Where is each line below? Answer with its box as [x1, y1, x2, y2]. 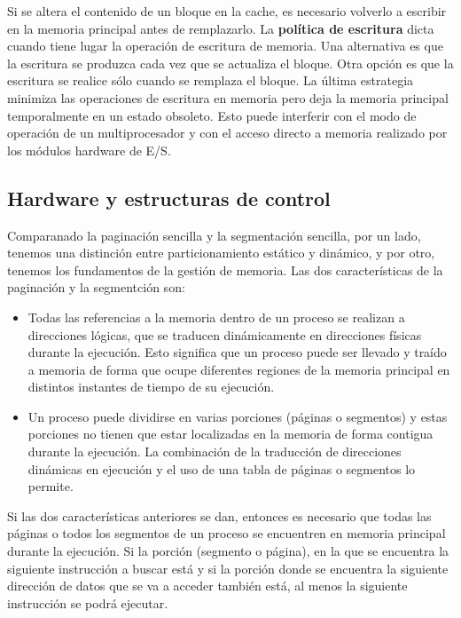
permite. [27, 477, 74, 495]
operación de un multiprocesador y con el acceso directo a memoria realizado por [7, 123, 448, 142]
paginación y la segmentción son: [7, 278, 185, 297]
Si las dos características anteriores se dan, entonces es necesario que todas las [7, 506, 432, 525]
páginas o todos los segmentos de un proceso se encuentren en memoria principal [7, 524, 446, 543]
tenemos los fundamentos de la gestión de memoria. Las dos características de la [7, 260, 443, 279]
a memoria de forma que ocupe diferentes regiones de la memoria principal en [27, 360, 450, 378]
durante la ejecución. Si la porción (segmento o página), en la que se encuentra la [7, 542, 449, 560]
